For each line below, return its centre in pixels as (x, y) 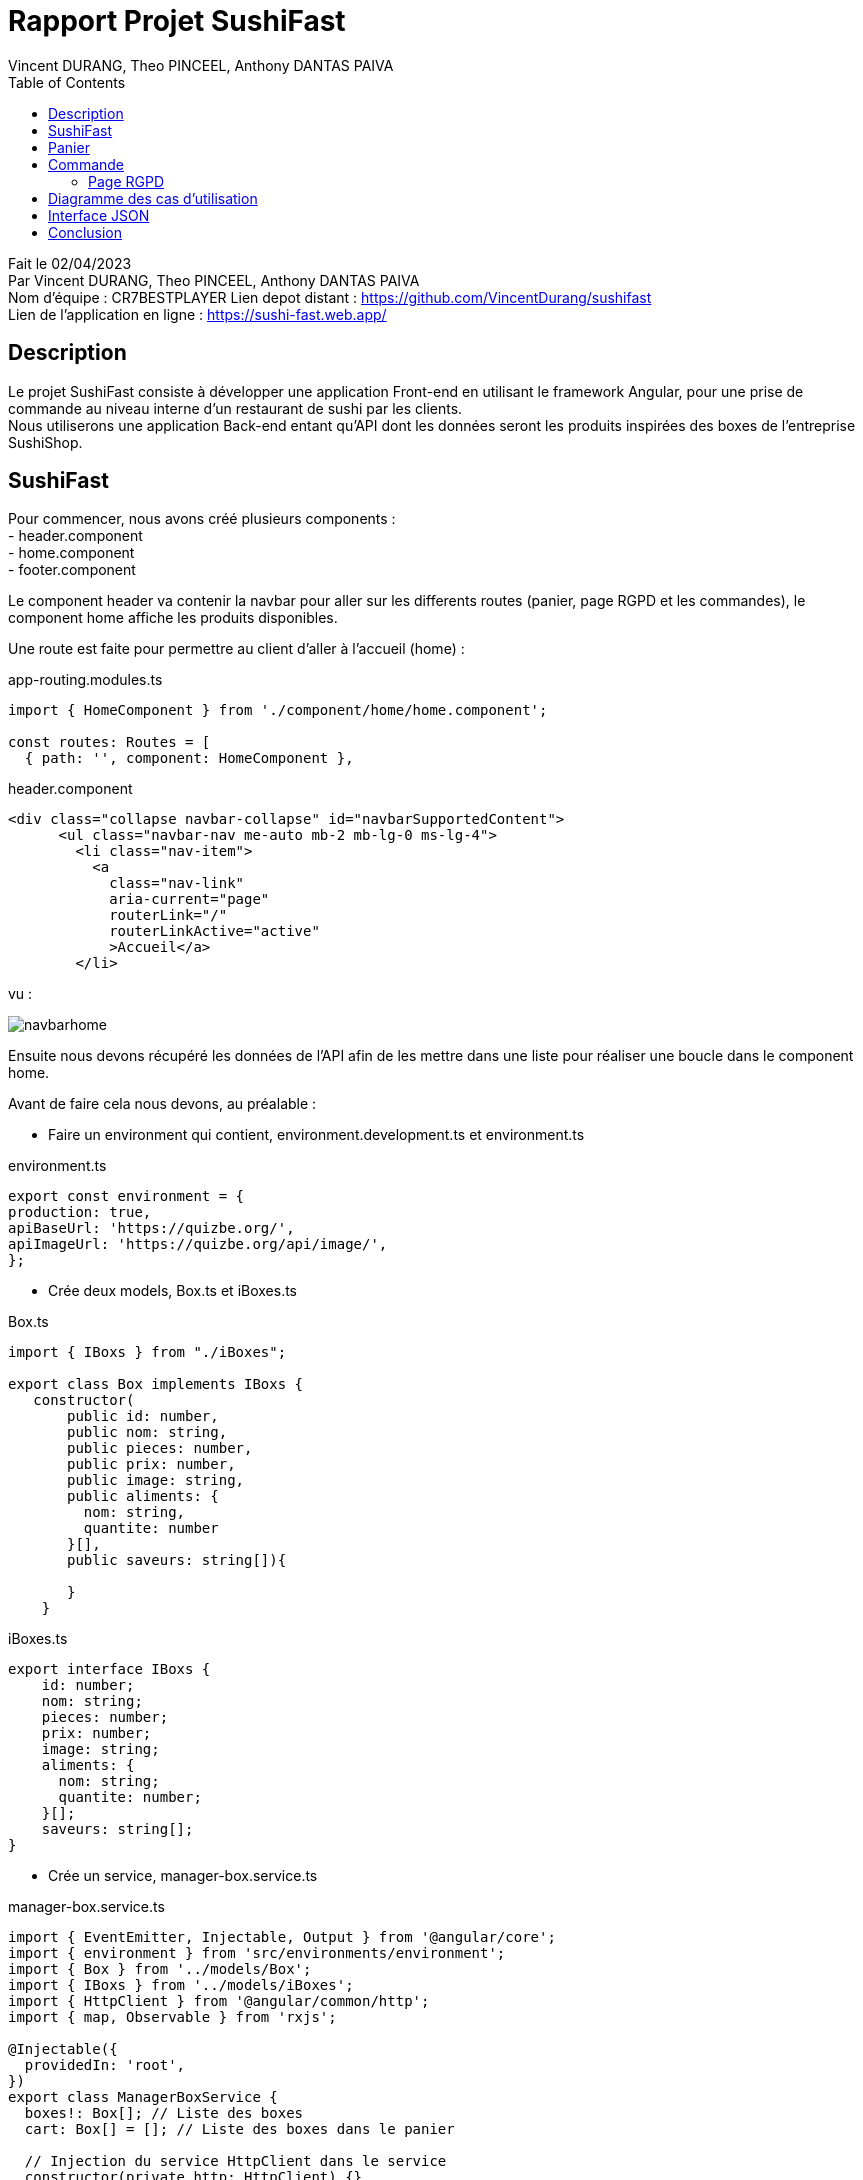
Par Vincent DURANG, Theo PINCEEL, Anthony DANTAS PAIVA (214, 280)
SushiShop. (45, 442)
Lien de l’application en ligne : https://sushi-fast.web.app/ (197, 314)
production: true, (80, 1212)
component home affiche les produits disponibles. (173, 618)
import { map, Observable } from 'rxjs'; (172, 2017)
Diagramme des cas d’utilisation (153, 198)
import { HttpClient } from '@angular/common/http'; (219, 2001)
